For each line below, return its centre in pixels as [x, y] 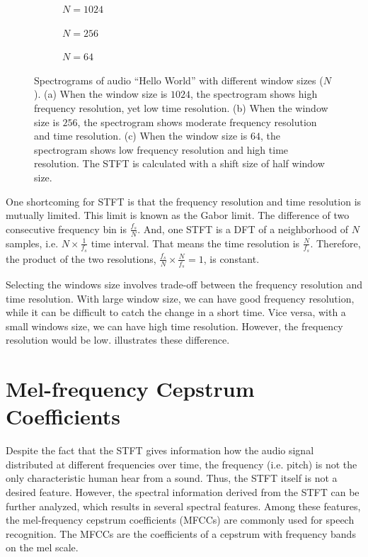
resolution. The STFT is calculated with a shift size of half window [179, 163]
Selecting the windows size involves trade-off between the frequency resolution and [184, 285]
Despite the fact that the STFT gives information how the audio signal [160, 450]
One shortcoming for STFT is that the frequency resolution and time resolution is [184, 201]
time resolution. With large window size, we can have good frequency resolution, [180, 298]
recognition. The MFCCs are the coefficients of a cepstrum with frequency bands [181, 533]
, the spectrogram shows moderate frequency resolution [197, 122]
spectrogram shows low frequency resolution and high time [161, 149]
